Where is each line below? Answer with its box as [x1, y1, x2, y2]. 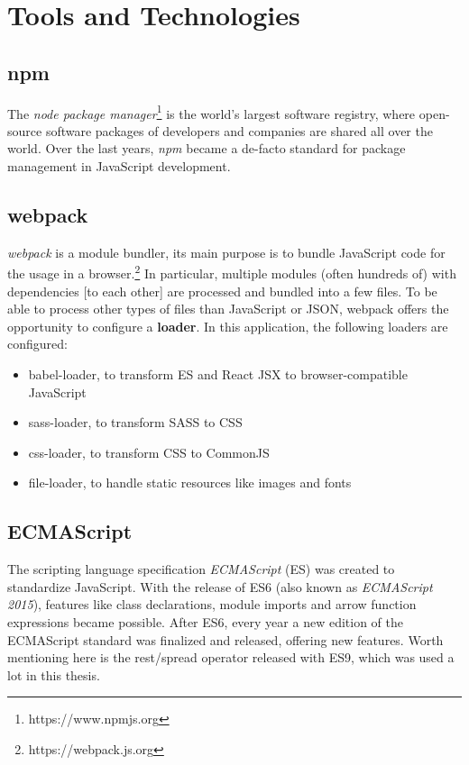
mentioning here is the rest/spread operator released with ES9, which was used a [7, 648, 455, 667]
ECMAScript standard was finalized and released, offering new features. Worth [7, 630, 444, 649]
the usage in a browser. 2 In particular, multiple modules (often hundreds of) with [7, 261, 456, 283]
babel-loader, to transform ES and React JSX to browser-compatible [28, 365, 408, 384]
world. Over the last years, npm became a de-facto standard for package [7, 139, 406, 158]
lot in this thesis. [7, 665, 100, 684]
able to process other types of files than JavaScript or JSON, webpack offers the [7, 299, 449, 318]
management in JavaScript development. [7, 157, 231, 176]
